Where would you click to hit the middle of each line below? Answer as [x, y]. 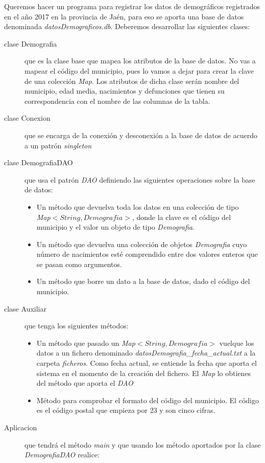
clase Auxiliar [25, 308]
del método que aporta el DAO [85, 383]
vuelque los [237, 343]
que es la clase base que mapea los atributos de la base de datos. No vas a [140, 61]
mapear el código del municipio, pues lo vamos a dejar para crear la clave [139, 70]
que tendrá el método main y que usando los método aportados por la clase [143, 444]
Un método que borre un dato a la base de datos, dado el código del [143, 281]
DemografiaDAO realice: [62, 455]
